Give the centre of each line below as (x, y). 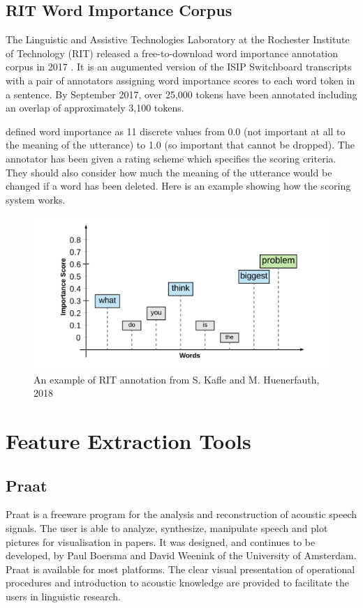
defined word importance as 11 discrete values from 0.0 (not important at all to (176, 131)
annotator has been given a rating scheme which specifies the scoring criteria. (171, 158)
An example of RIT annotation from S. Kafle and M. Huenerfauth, (177, 379)
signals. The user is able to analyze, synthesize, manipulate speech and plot (167, 527)
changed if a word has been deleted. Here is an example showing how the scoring (178, 186)
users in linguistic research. (63, 596)
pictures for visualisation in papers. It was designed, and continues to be (161, 541)
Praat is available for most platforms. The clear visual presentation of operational (180, 569)
